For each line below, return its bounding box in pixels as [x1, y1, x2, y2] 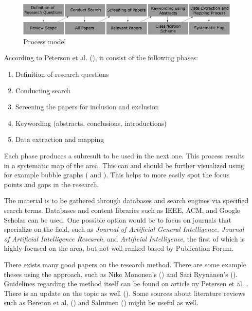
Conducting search [15, 85, 71, 95]
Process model [23, 36, 66, 46]
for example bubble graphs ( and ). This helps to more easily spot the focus [4, 170, 230, 180]
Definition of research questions [15, 69, 109, 79]
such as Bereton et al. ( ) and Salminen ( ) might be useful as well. [4, 297, 199, 308]
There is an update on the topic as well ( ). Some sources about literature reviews [4, 288, 246, 298]
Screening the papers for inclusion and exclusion [15, 102, 159, 112]
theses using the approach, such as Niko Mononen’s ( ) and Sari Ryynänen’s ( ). [4, 269, 238, 279]
